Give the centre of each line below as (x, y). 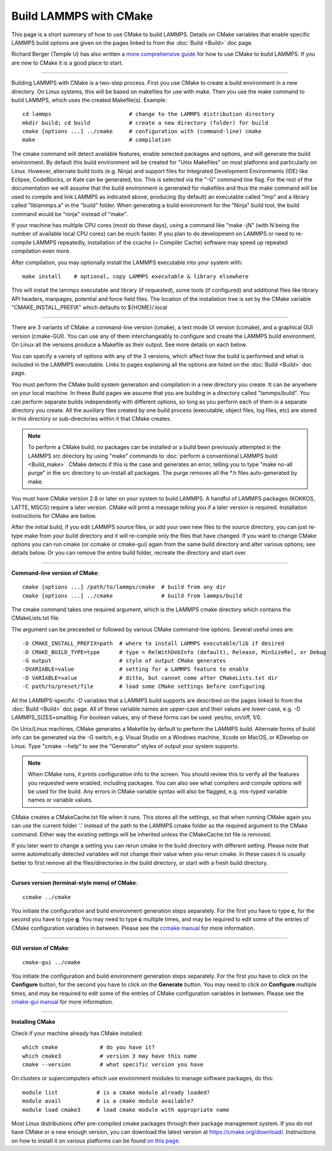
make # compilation (97, 140)
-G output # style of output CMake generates (124, 661)
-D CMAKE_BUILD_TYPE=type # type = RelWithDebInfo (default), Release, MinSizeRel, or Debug (174, 652)
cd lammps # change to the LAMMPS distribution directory (149, 114)
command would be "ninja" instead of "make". (70, 214)
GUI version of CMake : (41, 948)
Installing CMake (33, 1022)
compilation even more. (41, 251)
